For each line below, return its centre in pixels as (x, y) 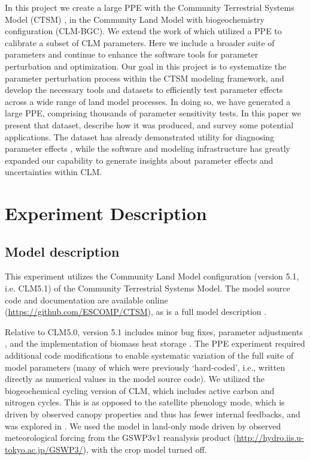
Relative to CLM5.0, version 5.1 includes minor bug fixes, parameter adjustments (154, 331)
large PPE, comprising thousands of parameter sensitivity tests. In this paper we (153, 113)
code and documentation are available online (86, 300)
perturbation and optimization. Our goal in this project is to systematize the (146, 66)
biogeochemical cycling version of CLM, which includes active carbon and (140, 390)
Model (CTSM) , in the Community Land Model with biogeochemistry (135, 19)
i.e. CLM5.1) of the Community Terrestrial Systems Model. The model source (148, 288)
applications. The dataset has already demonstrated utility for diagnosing (140, 136)
